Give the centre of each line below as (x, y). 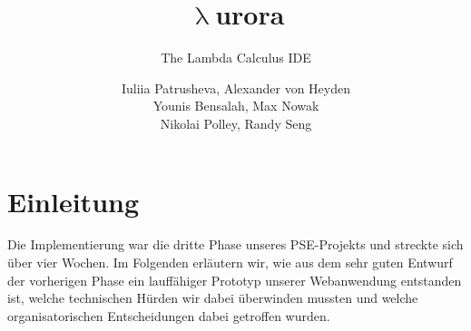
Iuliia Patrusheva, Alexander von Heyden (236, 88)
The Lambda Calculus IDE (236, 58)
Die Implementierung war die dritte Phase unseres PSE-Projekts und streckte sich (235, 244)
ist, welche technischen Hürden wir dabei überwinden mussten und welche (213, 298)
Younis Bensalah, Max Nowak (236, 106)
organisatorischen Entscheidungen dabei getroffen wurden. (169, 315)
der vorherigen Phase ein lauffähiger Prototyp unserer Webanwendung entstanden (235, 280)
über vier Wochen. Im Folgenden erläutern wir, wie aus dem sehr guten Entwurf (230, 263)
